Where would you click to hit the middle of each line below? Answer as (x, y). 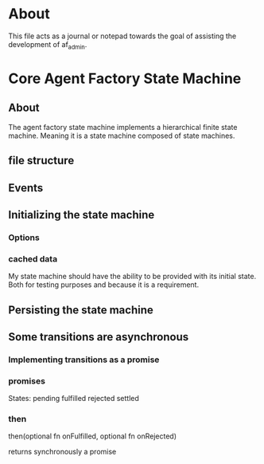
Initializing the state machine (82, 215)
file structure (41, 161)
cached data (33, 258)
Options (24, 238)
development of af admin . (48, 45)
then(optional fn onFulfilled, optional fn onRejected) (93, 436)
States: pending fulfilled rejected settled (74, 399)
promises (27, 381)
